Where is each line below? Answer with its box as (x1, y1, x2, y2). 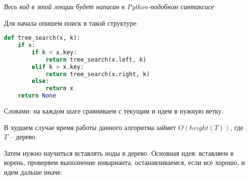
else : (32, 78, 50, 85)
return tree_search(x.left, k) (45, 56, 147, 63)
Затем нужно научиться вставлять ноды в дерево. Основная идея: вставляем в (4, 147, 234, 158)
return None (17, 92, 56, 99)
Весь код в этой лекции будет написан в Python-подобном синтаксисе (4, 1, 214, 11)
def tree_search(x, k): (4, 34, 81, 42)
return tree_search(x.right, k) (45, 70, 150, 78)
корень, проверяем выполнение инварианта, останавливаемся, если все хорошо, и (4, 157, 245, 167)
